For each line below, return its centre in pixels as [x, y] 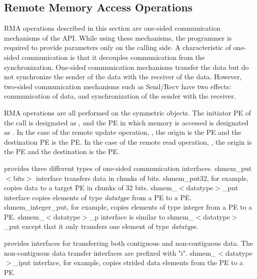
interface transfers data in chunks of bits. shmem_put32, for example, [142, 178]
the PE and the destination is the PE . [62, 151]
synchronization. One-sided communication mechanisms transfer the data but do [127, 67]
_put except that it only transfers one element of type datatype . [101, 226]
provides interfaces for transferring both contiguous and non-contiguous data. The [128, 243]
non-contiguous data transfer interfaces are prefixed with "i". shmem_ [110, 252]
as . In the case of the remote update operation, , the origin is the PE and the [123, 132]
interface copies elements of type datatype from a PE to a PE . [98, 197]
